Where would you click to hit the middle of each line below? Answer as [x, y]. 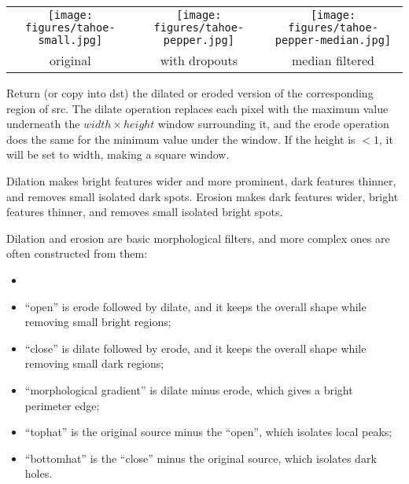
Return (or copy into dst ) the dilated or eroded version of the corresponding [190, 93]
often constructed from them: [77, 253]
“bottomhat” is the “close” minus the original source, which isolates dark [201, 458]
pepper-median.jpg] [333, 40]
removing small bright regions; [98, 322]
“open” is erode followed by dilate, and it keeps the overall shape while [195, 306]
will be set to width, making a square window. [118, 154]
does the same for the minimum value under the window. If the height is [181, 139]
